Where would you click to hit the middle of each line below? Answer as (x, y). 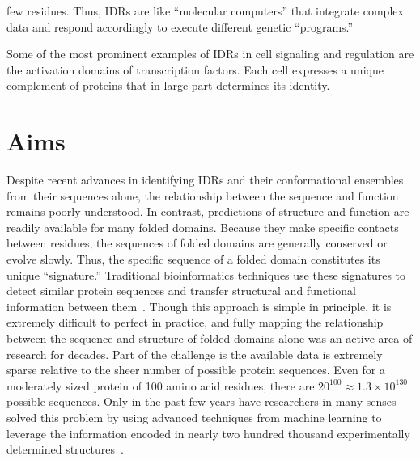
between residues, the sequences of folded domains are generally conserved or (197, 243)
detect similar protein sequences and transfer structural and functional (181, 291)
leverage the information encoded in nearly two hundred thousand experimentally (208, 433)
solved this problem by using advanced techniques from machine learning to (194, 417)
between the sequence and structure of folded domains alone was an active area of (210, 338)
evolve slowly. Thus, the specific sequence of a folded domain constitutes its (193, 259)
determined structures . (65, 449)
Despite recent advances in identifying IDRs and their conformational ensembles (205, 180)
